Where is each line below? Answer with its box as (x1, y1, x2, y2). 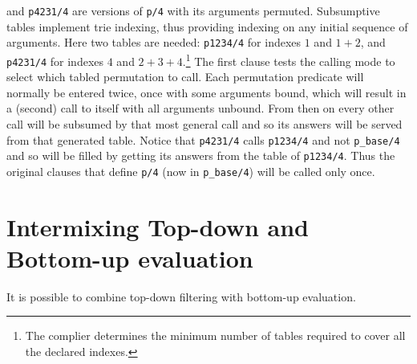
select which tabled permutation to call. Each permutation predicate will (6, 68, 364, 85)
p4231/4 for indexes (6, 52, 104, 69)
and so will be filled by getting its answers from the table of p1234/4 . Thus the (6, 147, 395, 164)
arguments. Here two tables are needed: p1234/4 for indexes (6, 34, 302, 51)
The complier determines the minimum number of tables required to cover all (25, 327, 406, 344)
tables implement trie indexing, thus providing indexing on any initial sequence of (6, 18, 408, 35)
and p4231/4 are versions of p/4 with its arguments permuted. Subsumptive (6, 2, 380, 18)
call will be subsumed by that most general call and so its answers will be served (6, 116, 403, 132)
